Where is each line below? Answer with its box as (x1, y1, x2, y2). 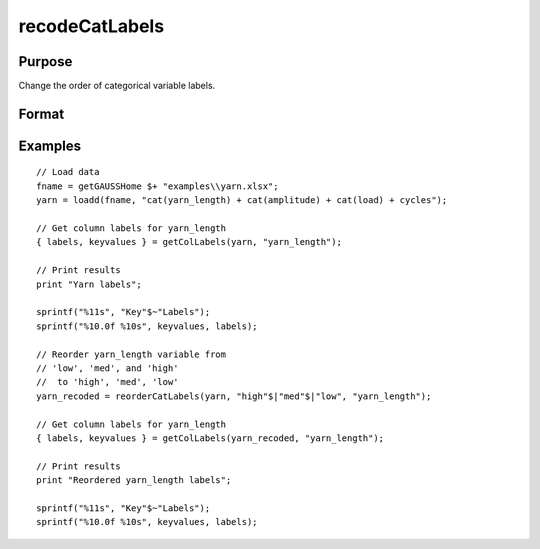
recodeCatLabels (18, 15, 165, 37)
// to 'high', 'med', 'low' (36, 376, 179, 388)
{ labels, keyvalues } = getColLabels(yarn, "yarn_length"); (36, 236, 342, 248)
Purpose (18, 53, 73, 70)
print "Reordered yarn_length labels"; (36, 475, 232, 486)
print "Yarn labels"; (36, 278, 142, 290)
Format (18, 105, 65, 122)
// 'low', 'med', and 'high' (36, 362, 179, 374)
